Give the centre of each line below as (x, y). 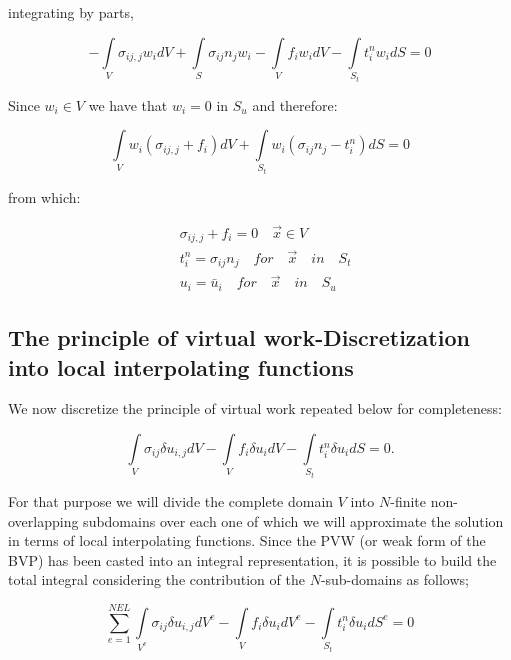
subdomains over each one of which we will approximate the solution (293, 520)
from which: (44, 197)
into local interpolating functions (181, 366)
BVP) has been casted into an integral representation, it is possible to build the (252, 559)
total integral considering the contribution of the (156, 579)
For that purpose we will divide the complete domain (171, 500)
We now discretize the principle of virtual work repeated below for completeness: (255, 408)
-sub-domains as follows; (394, 579)
